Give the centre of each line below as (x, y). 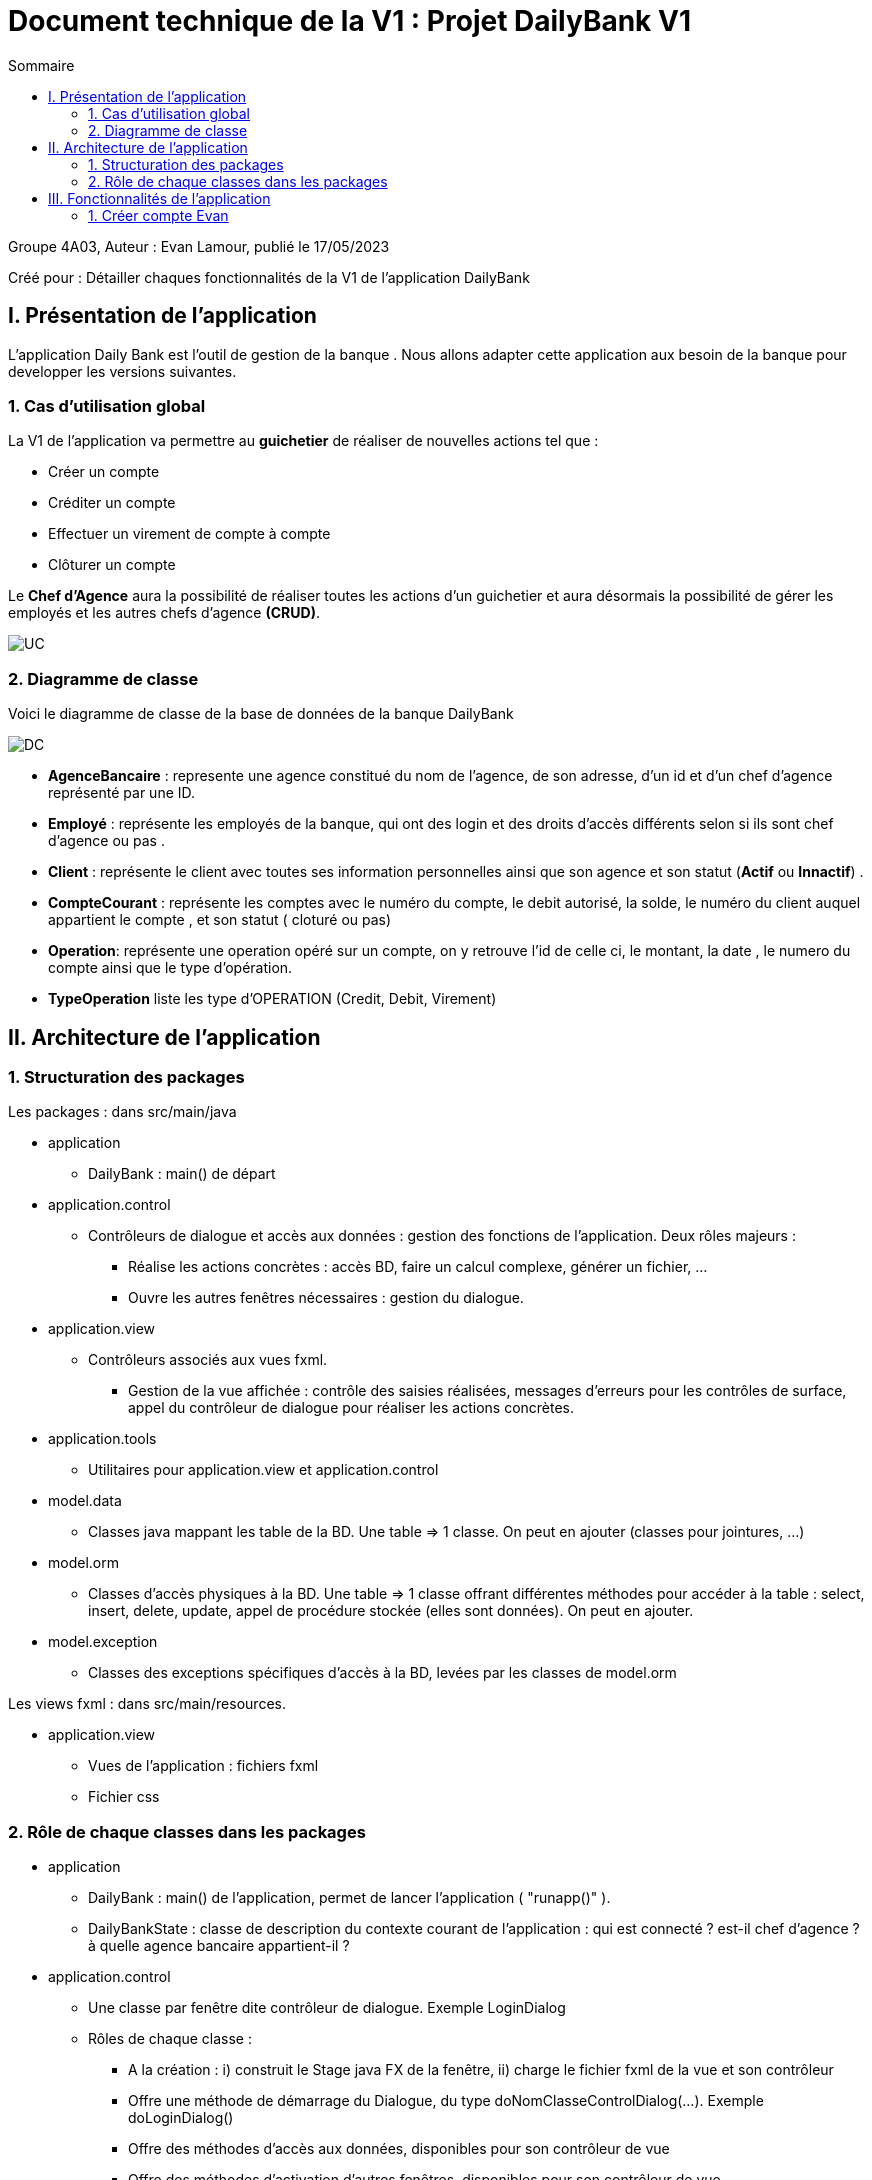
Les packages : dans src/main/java (122, 1112)
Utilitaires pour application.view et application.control (263, 1470)
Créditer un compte (112, 503)
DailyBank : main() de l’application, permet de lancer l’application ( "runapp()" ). (349, 1898)
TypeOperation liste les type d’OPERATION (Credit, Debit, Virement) (272, 999)
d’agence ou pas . (106, 841)
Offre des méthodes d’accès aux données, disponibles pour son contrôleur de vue (399, 2149)
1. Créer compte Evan (158, 215)
